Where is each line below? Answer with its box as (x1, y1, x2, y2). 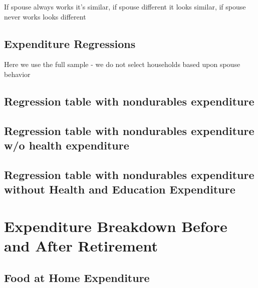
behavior (4, 68, 31, 79)
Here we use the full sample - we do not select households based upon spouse (4, 59, 240, 69)
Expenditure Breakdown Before (4, 215, 227, 236)
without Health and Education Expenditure (4, 181, 235, 197)
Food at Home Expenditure (4, 269, 150, 285)
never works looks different (4, 11, 86, 21)
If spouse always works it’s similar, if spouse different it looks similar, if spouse (4, 1, 246, 11)
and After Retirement (4, 235, 158, 256)
